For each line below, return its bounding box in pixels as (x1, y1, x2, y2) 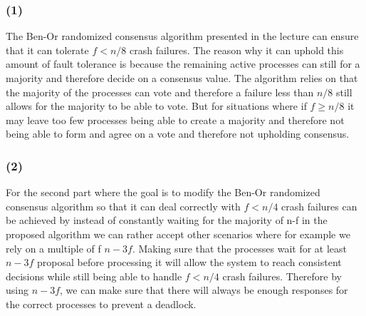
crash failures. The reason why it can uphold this (129, 42, 344, 57)
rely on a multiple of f (6, 240, 101, 255)
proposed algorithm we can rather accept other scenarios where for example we (6, 226, 350, 241)
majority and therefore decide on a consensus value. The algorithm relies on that (6, 71, 358, 85)
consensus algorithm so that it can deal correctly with (6, 198, 241, 213)
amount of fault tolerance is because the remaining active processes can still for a (6, 56, 360, 71)
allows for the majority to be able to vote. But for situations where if (6, 98, 307, 113)
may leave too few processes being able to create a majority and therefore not (6, 112, 345, 127)
